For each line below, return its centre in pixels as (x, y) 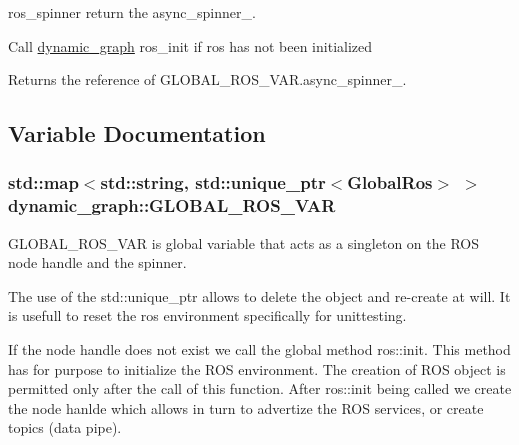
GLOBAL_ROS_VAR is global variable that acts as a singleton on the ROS (243, 242)
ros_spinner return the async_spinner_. (132, 12)
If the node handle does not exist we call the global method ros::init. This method (259, 349)
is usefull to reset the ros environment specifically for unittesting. (207, 315)
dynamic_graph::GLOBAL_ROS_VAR (172, 205)
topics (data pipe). (65, 427)
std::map (43, 182)
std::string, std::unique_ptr (213, 182)
